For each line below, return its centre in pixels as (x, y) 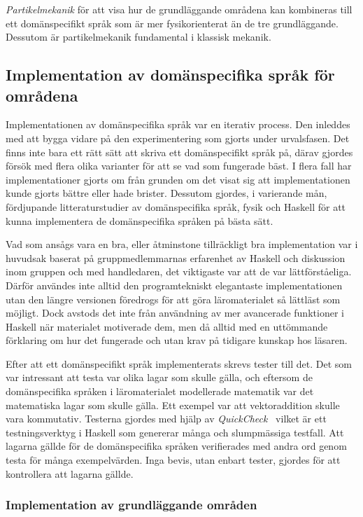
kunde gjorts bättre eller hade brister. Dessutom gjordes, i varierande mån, (166, 193)
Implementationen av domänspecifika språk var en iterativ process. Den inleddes (178, 124)
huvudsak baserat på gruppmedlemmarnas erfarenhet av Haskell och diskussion (176, 257)
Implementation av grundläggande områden (131, 505)
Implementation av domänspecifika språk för (170, 75)
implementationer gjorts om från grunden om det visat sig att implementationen (178, 179)
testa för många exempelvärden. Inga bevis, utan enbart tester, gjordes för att (173, 460)
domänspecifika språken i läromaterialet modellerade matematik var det (160, 391)
